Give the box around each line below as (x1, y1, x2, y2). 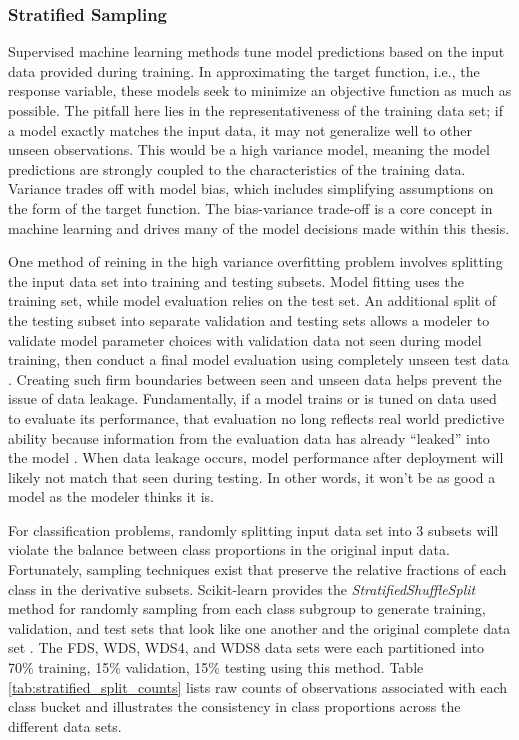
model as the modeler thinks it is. (8, 486, 214, 507)
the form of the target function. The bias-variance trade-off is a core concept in (8, 197, 493, 218)
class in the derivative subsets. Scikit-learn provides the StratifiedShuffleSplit (8, 578, 476, 599)
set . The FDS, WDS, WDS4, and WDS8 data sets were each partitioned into (8, 637, 485, 658)
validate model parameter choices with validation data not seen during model (8, 329, 482, 350)
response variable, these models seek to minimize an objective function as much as (8, 80, 512, 101)
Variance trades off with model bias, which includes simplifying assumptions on (8, 178, 494, 199)
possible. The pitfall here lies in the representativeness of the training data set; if (8, 100, 503, 120)
